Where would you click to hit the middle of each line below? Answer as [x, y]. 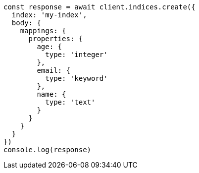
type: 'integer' [76, 55]
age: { [50, 47]
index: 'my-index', [49, 15]
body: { [26, 23]
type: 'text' [70, 102]
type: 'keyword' [76, 78]
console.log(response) [48, 150]
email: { [53, 70]
